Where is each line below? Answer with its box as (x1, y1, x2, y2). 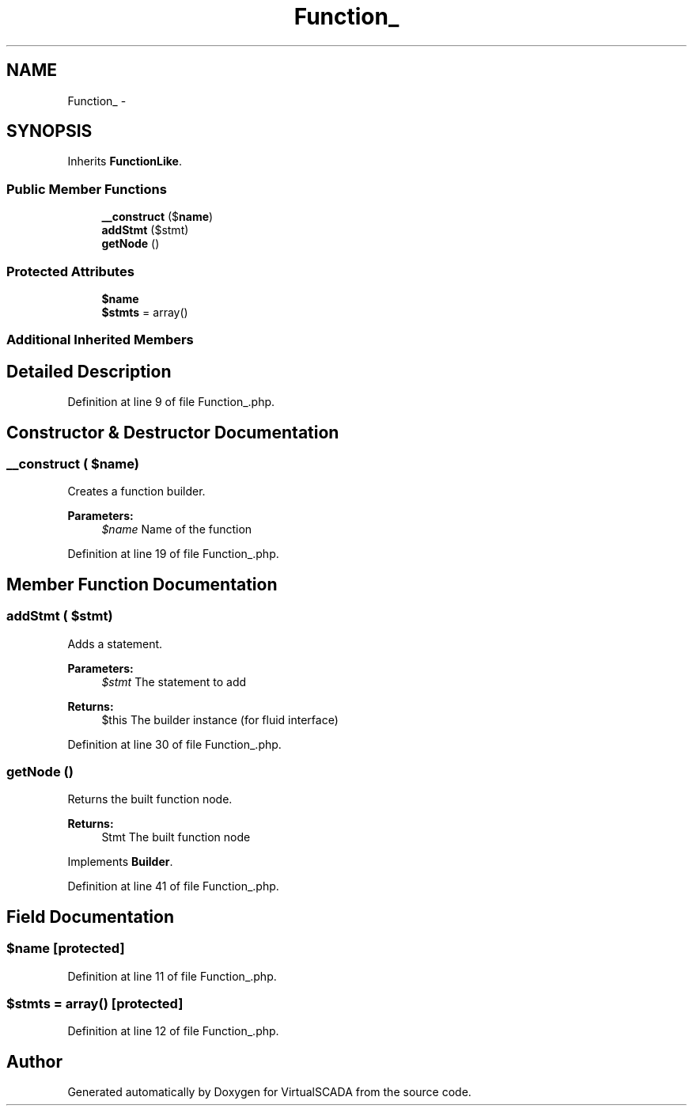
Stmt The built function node (101, 830, 251, 844)
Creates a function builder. (67, 484, 206, 499)
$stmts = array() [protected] (6, 995, 184, 1011)
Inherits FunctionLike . (67, 154, 182, 169)
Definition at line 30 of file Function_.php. (67, 737, 282, 751)
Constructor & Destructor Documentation (6, 422, 339, 442)
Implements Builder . (67, 855, 173, 869)
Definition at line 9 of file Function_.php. (67, 395, 275, 409)
